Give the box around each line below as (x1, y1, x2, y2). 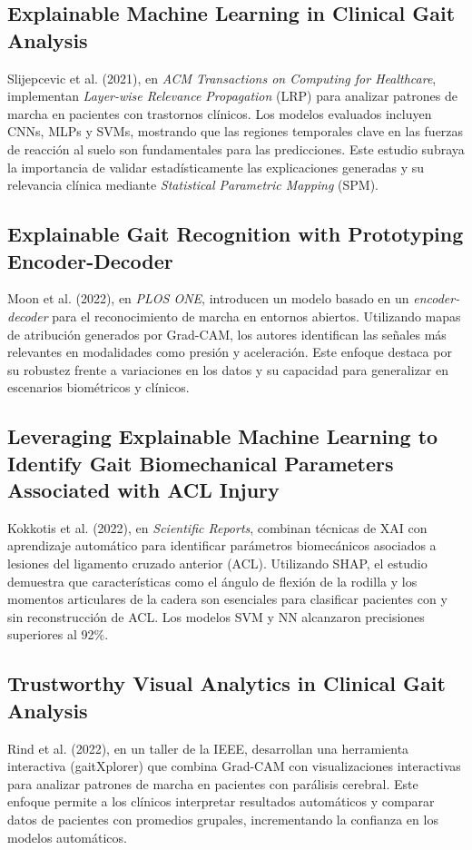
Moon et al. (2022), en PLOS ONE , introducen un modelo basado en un (7, 289, 409, 308)
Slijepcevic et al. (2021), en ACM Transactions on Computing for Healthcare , (7, 68, 437, 87)
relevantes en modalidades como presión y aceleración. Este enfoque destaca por (7, 342, 452, 361)
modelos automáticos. (7, 827, 127, 846)
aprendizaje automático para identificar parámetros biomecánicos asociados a (7, 536, 437, 555)
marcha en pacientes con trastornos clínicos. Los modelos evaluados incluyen (7, 104, 432, 123)
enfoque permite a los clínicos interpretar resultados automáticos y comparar (7, 792, 435, 811)
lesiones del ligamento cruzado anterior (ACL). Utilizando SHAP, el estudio (7, 554, 428, 573)
